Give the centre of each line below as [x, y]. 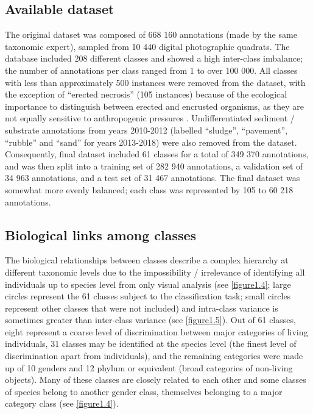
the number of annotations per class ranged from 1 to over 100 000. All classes [151, 70]
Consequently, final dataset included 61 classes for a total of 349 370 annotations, [157, 154]
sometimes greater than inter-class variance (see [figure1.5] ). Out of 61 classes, [150, 320]
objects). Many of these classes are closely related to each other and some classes [156, 380]
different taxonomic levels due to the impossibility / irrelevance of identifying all [155, 272]
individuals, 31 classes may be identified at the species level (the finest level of [151, 344]
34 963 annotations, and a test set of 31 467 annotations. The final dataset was [153, 178]
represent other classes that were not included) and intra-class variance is [142, 308]
